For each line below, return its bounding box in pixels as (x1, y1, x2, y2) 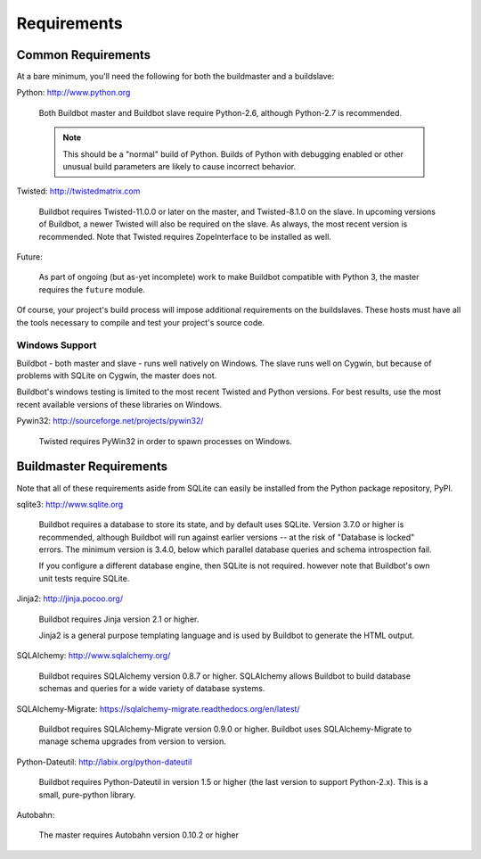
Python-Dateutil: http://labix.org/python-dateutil (16, 756, 192, 767)
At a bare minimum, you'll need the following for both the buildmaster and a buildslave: (16, 71, 334, 82)
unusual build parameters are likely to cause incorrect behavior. (62, 161, 297, 172)
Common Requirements (16, 47, 151, 62)
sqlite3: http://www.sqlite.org (16, 499, 124, 509)
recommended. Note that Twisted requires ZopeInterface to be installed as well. (38, 231, 331, 242)
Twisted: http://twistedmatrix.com (16, 186, 141, 196)
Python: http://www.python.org (16, 87, 131, 98)
